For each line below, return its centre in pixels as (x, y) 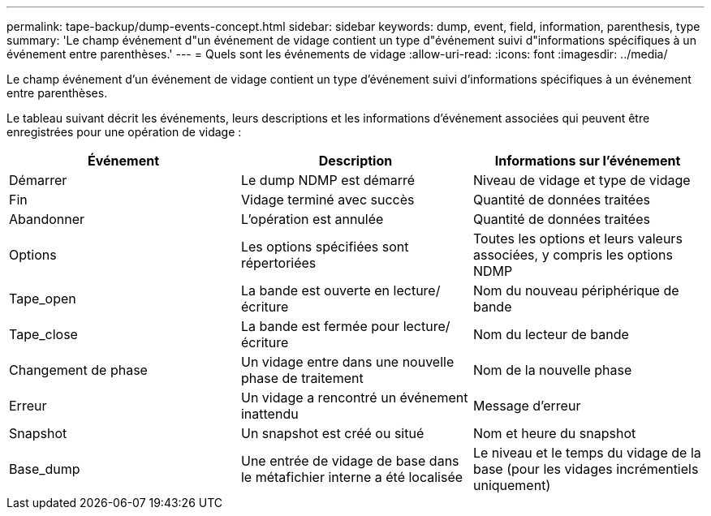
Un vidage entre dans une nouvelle (347, 362)
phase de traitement (302, 378)
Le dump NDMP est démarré (328, 180)
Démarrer (38, 180)
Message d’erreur (527, 406)
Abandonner (47, 219)
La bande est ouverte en (315, 290)
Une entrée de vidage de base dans (350, 461)
